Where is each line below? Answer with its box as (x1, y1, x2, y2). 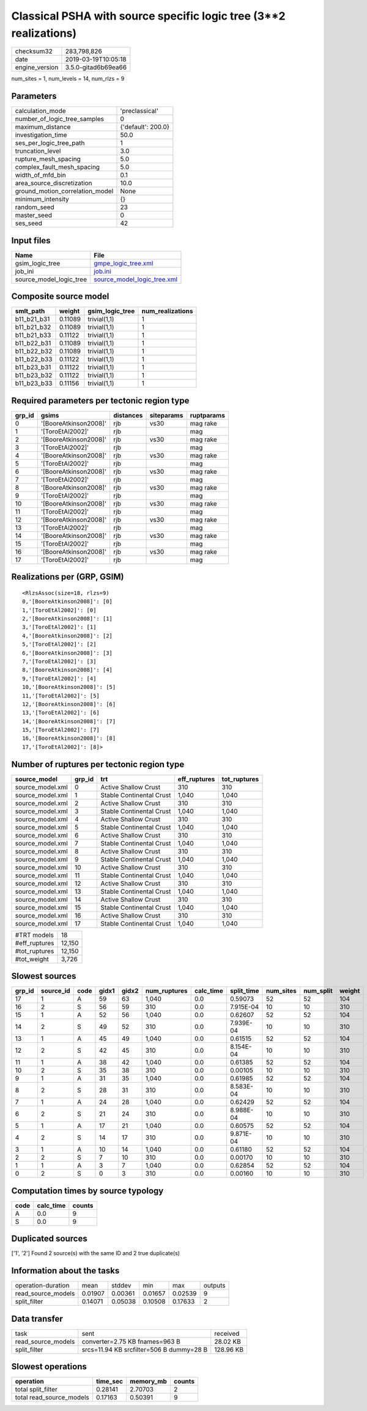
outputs (203, 1281, 226, 1290)
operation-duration (15, 1281, 70, 1290)
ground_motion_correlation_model (15, 187, 114, 196)
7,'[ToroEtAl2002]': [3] (22, 658, 97, 665)
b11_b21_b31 (15, 315, 50, 323)
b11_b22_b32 (15, 347, 53, 356)
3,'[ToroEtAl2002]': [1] (22, 624, 97, 631)
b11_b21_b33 (15, 331, 51, 339)
